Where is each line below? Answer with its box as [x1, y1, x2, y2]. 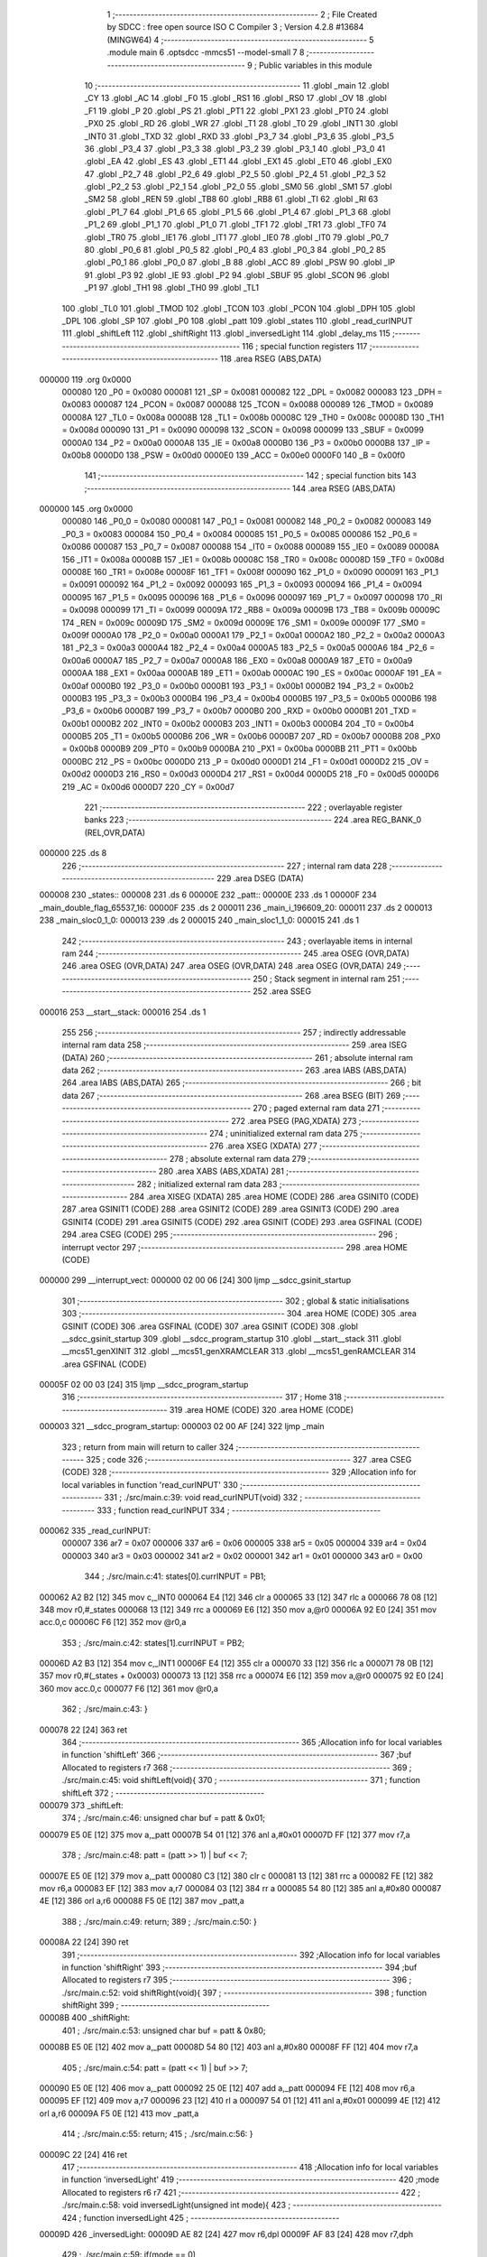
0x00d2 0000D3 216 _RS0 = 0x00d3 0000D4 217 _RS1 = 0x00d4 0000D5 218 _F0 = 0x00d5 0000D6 [61, 768, 439, 780]
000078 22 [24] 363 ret [39, 1724, 128, 1735]
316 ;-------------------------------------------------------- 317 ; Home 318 [61, 1391, 343, 1403]
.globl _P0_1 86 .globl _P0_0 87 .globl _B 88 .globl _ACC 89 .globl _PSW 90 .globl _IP [84, 257, 396, 268]
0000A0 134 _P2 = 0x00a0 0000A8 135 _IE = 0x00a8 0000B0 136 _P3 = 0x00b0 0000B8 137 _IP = [61, 437, 431, 448]
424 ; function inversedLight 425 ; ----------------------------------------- [61, 2212, 340, 2223]
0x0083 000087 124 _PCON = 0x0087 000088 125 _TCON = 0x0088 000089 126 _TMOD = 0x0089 [61, 399, 434, 410]
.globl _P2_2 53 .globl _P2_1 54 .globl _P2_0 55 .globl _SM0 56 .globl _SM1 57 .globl [84, 181, 392, 192]
